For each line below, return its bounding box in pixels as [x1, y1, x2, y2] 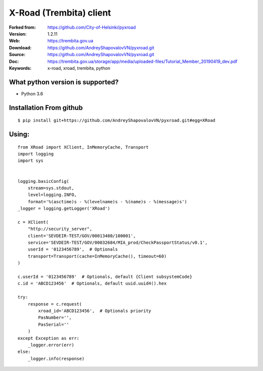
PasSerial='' [38, 322, 69, 327]
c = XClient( [18, 219, 49, 225]
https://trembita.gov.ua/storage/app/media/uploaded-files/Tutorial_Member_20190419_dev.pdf [47, 59, 238, 64]
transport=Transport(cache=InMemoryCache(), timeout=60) [27, 254, 167, 259]
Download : [9, 44, 32, 51]
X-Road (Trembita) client [9, 7, 112, 18]
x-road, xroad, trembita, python [47, 65, 111, 71]
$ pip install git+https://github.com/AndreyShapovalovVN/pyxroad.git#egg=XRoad [18, 117, 216, 123]
